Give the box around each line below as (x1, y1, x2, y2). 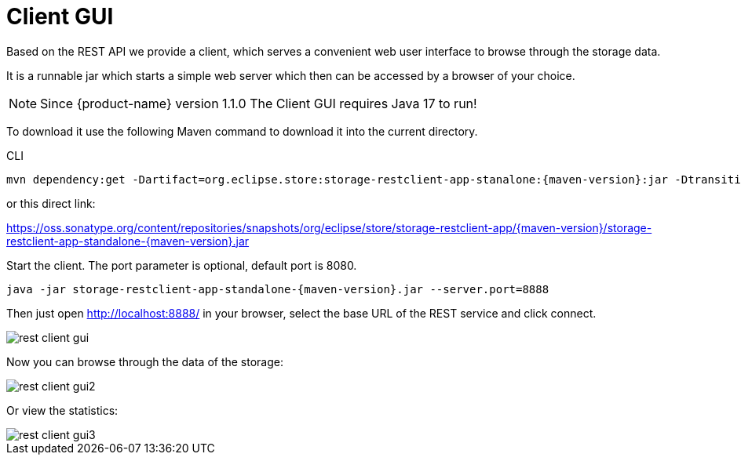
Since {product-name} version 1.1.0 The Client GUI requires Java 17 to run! (40, 95, 477, 111)
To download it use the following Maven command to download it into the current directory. (6, 124, 478, 138)
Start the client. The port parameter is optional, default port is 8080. (6, 258, 357, 272)
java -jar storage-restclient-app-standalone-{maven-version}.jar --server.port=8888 (6, 282, 549, 296)
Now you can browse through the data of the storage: (6, 354, 284, 368)
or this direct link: (6, 196, 96, 210)
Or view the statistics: (6, 403, 119, 417)
